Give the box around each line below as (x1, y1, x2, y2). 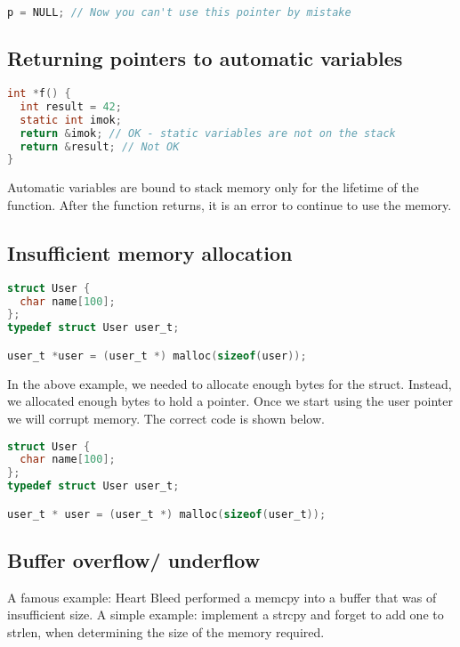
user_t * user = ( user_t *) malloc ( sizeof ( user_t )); (7, 507, 327, 521)
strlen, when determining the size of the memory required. (7, 622, 325, 641)
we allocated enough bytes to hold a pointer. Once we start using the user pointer (7, 392, 453, 410)
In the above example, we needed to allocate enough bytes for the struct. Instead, (7, 374, 452, 392)
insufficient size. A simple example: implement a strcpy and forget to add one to (7, 605, 444, 624)
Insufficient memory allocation (7, 239, 293, 266)
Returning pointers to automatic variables (7, 44, 403, 72)
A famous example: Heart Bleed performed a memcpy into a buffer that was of (7, 587, 437, 606)
